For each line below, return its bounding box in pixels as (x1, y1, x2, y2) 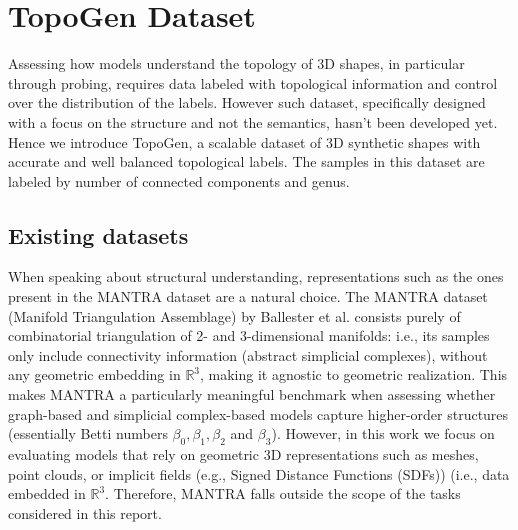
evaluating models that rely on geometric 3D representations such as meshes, (8, 444, 479, 465)
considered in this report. (8, 502, 162, 523)
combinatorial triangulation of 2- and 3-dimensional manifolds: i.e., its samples (8, 325, 490, 346)
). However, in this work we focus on (271, 423, 495, 444)
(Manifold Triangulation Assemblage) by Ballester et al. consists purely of (8, 305, 461, 326)
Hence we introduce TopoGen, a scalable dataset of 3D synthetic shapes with (8, 131, 481, 152)
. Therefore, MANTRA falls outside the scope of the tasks (105, 483, 461, 504)
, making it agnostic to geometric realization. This (200, 364, 508, 385)
